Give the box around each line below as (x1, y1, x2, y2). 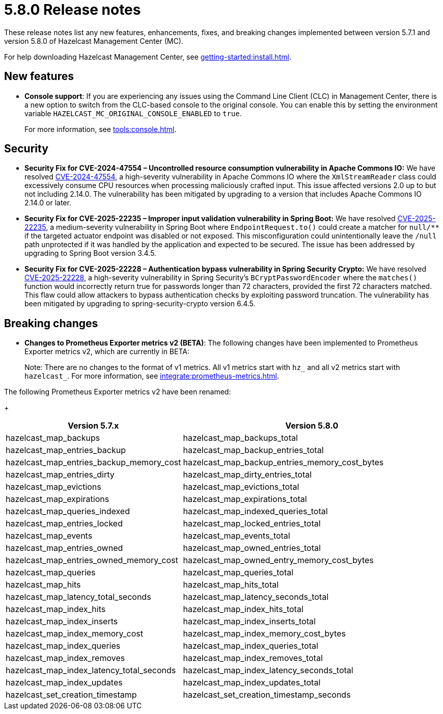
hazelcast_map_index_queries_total (183, 641, 318, 651)
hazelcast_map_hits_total (183, 579, 279, 590)
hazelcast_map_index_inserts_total (183, 616, 316, 627)
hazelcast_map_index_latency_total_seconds (6, 665, 176, 676)
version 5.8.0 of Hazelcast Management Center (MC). (4, 36, 183, 45)
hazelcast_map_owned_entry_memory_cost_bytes (183, 555, 374, 566)
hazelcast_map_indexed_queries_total (183, 506, 328, 517)
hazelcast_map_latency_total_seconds (6, 592, 151, 602)
